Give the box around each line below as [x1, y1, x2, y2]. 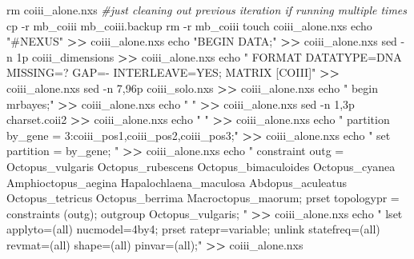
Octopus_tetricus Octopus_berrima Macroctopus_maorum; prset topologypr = [6, 189, 400, 206]
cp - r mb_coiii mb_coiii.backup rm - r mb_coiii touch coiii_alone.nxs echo [6, 17, 372, 34]
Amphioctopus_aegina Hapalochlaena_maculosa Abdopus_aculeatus [6, 173, 348, 190]
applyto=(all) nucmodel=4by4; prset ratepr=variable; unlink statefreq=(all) [6, 221, 380, 237]
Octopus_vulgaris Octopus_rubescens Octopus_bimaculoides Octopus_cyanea [6, 157, 396, 174]
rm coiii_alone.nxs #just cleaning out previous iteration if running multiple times [6, 2, 408, 18]
